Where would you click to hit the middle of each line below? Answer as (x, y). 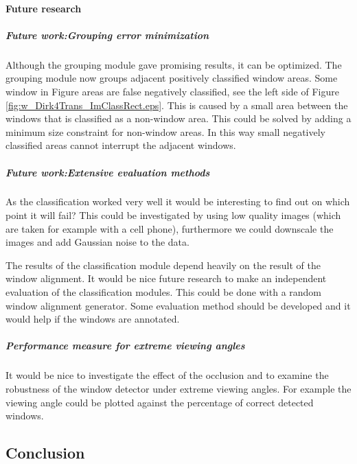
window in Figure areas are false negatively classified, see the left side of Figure (172, 91)
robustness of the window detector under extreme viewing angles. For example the (178, 388)
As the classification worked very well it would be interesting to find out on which (178, 201)
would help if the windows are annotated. (93, 319)
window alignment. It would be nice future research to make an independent (166, 278)
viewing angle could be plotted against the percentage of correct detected (160, 402)
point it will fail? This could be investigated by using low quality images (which (173, 215)
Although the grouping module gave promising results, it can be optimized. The (174, 64)
